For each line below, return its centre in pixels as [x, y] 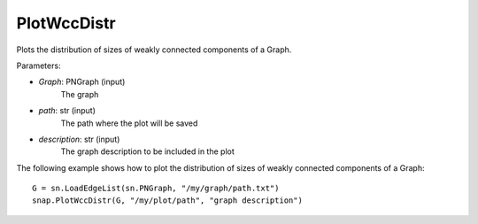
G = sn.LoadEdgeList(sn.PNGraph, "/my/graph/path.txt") [156, 189]
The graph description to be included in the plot [147, 151]
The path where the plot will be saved [129, 123]
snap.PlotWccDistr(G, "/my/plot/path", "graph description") [167, 201]
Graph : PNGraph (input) [82, 82]
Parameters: [39, 66]
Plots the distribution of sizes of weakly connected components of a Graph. [154, 50]
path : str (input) [67, 111]
